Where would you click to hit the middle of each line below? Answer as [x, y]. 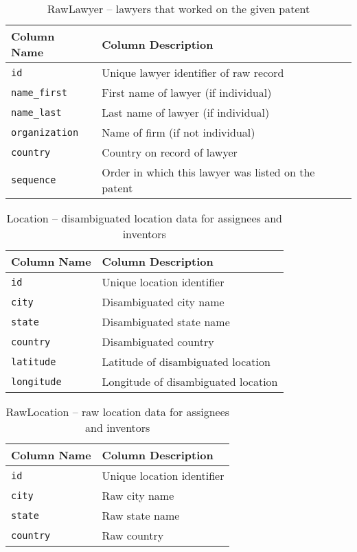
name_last [36, 112]
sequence [34, 180]
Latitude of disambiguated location [186, 361]
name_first [39, 92]
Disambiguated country [158, 342]
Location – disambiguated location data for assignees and [145, 218]
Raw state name [141, 515]
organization [45, 132]
